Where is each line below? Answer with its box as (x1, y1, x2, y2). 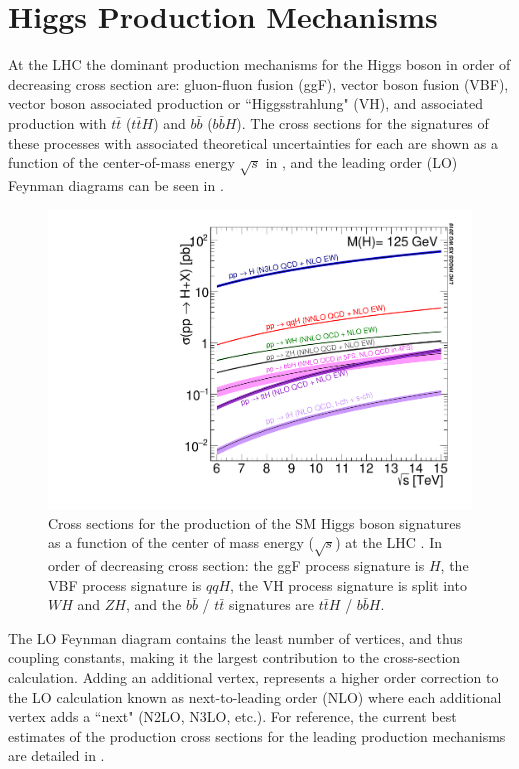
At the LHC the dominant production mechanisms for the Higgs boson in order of (8, 54, 511, 75)
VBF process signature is (48, 574, 202, 595)
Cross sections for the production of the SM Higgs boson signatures (48, 512, 461, 533)
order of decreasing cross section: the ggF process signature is (48, 555, 425, 576)
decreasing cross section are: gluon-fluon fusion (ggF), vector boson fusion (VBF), (8, 73, 509, 94)
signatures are (229, 594, 315, 615)
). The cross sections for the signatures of (236, 112, 489, 133)
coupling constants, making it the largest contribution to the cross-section (8, 647, 461, 668)
